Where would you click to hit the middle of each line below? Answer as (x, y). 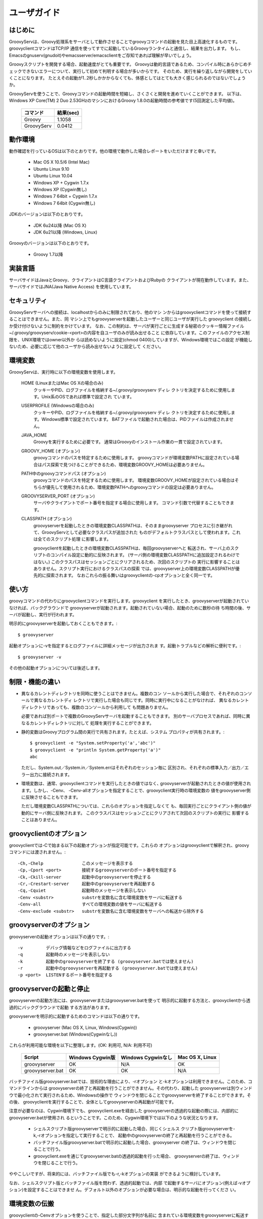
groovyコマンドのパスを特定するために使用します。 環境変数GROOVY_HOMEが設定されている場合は (134, 480)
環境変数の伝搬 (31, 1204)
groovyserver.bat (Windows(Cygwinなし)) (75, 1034)
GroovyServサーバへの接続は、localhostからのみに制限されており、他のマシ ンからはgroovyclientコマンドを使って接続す (130, 312)
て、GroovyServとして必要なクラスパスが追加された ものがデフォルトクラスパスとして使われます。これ (137, 532)
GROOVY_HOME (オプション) (51, 451)
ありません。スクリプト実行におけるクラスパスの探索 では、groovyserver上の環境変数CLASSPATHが (134, 569)
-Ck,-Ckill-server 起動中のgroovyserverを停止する (84, 877)
